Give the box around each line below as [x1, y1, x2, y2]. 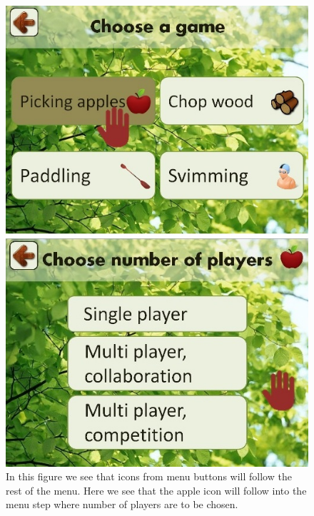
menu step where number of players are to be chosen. [6, 497, 238, 512]
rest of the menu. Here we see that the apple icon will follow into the [6, 482, 307, 497]
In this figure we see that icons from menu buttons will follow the [6, 469, 292, 484]
